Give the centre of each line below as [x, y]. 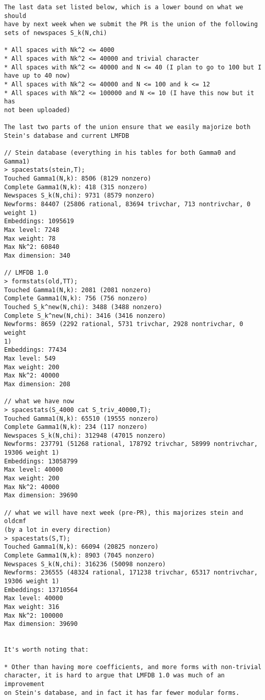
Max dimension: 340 [37, 256]
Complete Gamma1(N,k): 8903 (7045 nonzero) [80, 555]
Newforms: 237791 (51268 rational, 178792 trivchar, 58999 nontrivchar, [131, 444]
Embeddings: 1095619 [39, 221]
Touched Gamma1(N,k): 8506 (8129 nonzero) [78, 179]
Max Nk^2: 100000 [34, 615]
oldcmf [15, 521]
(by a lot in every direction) [58, 530]
